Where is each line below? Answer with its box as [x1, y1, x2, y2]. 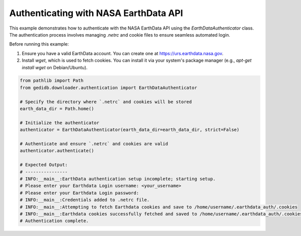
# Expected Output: [20, 162, 68, 168]
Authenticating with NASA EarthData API [9, 8, 183, 19]
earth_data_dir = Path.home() [20, 106, 94, 112]
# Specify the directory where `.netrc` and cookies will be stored [20, 99, 192, 105]
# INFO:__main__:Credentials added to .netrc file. [20, 197, 150, 203]
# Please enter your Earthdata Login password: [20, 190, 139, 195]
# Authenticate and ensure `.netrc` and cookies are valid [20, 141, 168, 146]
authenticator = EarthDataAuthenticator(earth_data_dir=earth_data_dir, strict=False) [20, 127, 240, 133]
